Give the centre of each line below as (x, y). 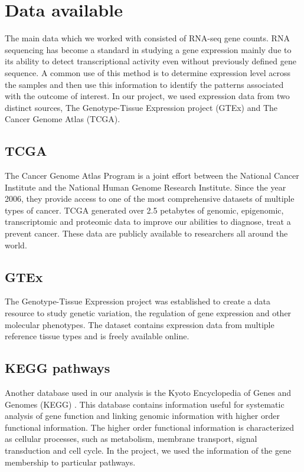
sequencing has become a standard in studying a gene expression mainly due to (148, 49)
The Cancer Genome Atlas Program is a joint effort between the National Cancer (152, 176)
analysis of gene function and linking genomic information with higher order (142, 416)
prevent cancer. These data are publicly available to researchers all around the (146, 233)
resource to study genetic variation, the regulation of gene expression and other (148, 313)
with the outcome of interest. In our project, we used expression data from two (147, 96)
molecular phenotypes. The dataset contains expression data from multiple (140, 324)
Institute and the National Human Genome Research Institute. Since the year (146, 187)
